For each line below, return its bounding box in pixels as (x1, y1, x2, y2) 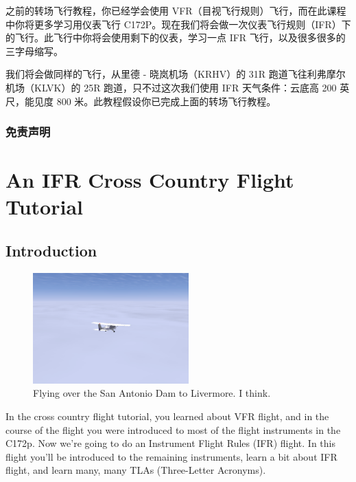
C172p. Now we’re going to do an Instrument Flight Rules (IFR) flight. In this (5, 436, 335, 450)
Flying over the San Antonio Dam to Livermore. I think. (33, 386, 271, 400)
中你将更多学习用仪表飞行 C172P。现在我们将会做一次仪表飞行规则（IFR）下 (5, 17, 351, 31)
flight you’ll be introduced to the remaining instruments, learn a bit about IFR (5, 449, 337, 463)
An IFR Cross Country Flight (5, 166, 294, 194)
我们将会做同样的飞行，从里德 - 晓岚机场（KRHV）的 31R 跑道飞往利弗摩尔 (5, 67, 346, 81)
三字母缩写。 (5, 43, 63, 58)
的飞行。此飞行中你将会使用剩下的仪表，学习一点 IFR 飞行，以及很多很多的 (5, 30, 346, 45)
